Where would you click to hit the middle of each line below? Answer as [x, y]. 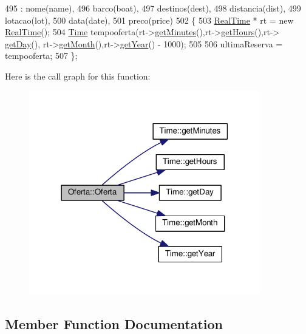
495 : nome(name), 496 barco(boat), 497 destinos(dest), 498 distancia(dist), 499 [153, 8]
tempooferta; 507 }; [41, 56]
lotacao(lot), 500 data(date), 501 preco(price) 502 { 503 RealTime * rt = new [149, 20]
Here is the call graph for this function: [78, 76]
